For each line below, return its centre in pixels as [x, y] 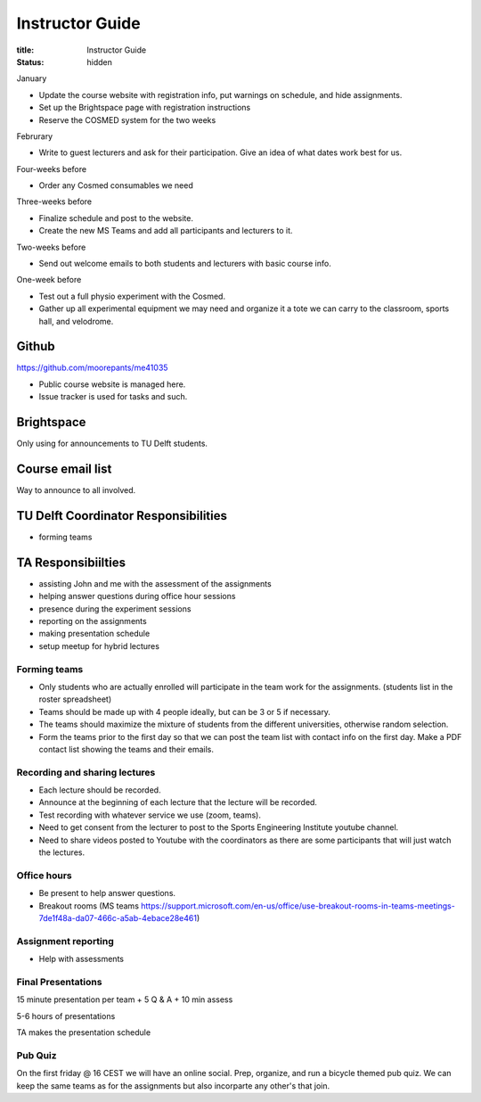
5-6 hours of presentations [66, 1016]
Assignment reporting [65, 941]
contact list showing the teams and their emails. [126, 749]
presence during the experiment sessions [115, 609]
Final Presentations [59, 982]
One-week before [49, 280]
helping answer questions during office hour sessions [137, 596]
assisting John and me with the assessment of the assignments [155, 583]
